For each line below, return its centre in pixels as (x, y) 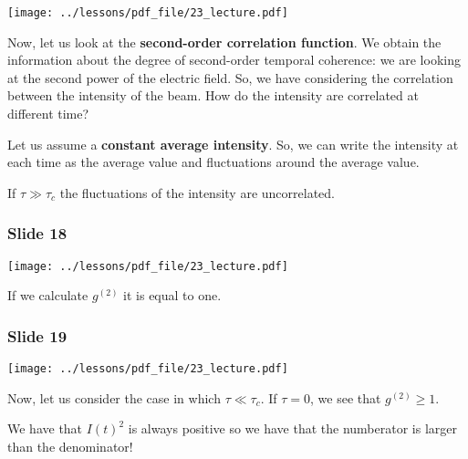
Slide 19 (37, 335)
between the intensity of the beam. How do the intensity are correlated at (213, 95)
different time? (48, 114)
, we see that (346, 397)
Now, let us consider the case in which (114, 397)
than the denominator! (70, 446)
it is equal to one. (172, 295)
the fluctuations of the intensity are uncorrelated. (197, 192)
